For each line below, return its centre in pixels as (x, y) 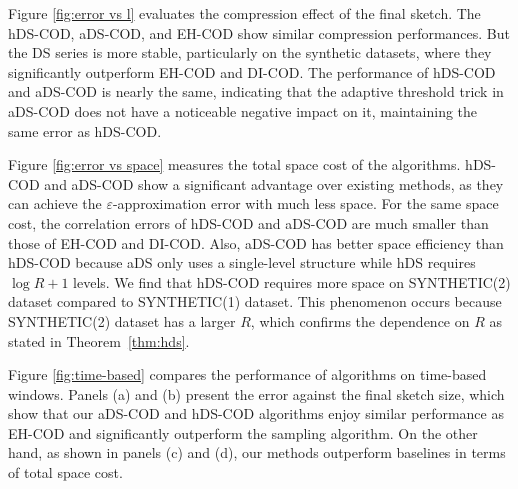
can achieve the (55, 203)
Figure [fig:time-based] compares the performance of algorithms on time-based (247, 374)
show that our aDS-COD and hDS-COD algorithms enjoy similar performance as (256, 413)
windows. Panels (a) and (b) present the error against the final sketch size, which (256, 393)
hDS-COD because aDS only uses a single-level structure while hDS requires (242, 262)
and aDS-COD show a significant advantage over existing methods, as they (274, 183)
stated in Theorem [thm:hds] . (99, 340)
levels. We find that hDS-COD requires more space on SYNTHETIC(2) (292, 281)
